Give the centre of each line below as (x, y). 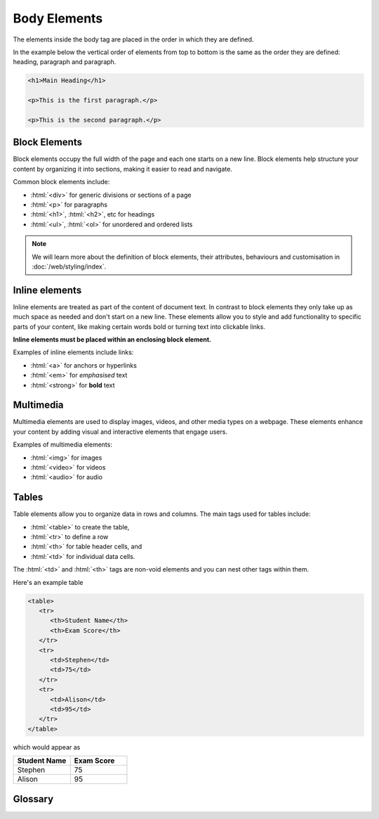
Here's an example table (48, 582)
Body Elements (58, 18)
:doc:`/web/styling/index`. (69, 266)
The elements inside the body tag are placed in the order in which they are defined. (133, 39)
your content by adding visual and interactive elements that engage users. (120, 432)
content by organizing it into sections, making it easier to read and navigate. (123, 169)
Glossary (33, 799)
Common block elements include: (61, 182)
